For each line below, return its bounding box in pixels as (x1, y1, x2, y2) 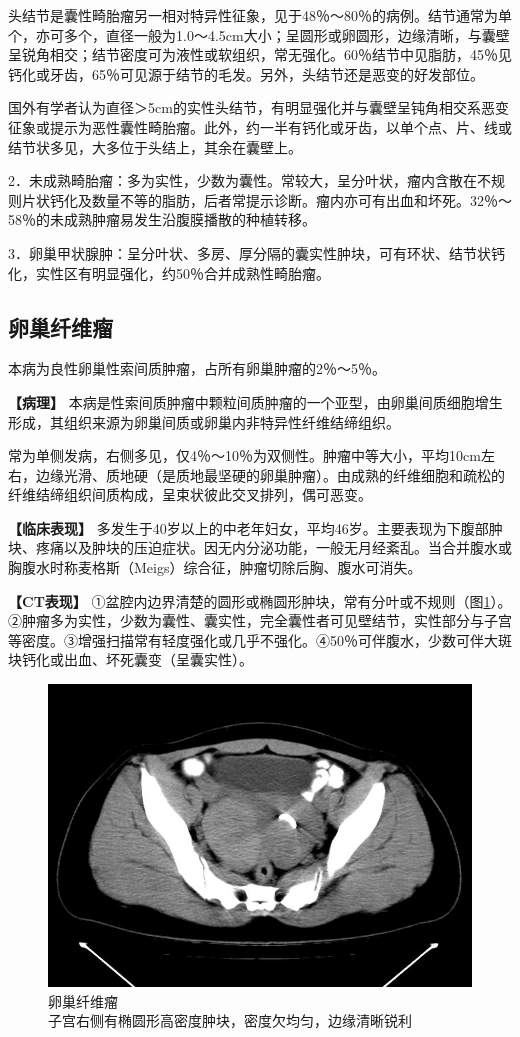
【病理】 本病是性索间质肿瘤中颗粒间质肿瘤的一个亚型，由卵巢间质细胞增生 (8, 391, 503, 412)
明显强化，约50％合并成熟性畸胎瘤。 (91, 262, 330, 283)
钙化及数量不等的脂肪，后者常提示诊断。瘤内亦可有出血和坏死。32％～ (49, 189, 512, 210)
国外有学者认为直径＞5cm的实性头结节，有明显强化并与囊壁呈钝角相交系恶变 (8, 97, 509, 118)
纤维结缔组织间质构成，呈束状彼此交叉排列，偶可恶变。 (8, 484, 372, 505)
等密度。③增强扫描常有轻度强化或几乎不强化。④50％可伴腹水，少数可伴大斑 (8, 629, 512, 650)
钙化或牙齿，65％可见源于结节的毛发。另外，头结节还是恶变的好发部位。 (8, 63, 484, 84)
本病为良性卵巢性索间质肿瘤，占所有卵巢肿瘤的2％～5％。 (8, 358, 386, 379)
